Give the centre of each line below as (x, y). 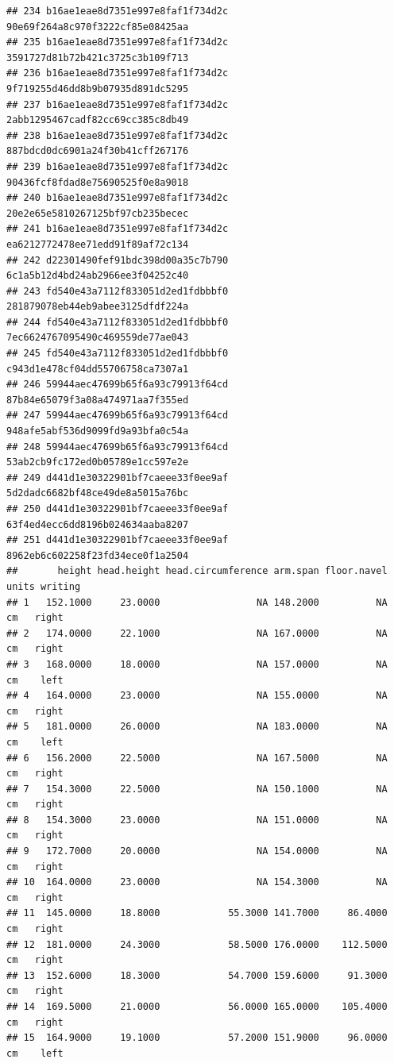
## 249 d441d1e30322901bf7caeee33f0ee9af (118, 478)
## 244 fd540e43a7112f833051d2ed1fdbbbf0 (118, 322)
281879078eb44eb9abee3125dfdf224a (98, 307)
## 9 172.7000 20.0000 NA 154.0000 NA (197, 851)
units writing (44, 586)
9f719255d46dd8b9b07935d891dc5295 (98, 89)
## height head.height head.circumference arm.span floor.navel (197, 571)
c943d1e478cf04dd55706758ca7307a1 (98, 369)
